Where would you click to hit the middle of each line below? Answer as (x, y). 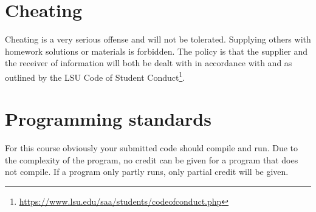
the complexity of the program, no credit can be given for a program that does (152, 159)
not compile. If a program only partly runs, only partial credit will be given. (147, 172)
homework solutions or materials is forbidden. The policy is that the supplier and (156, 51)
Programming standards (108, 119)
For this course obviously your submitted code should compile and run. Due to (152, 148)
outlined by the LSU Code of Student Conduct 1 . (95, 76)
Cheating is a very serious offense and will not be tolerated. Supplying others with (158, 39)
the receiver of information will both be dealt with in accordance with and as (149, 63)
